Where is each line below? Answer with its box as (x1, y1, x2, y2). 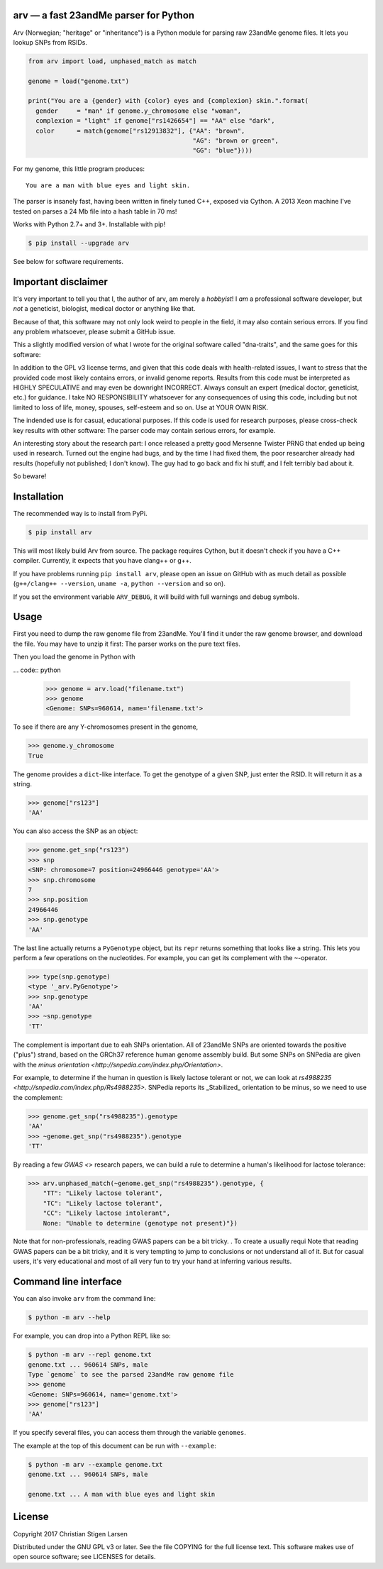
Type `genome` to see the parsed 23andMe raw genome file (28, 1370, 234, 1378)
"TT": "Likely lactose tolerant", (43, 1189, 163, 1197)
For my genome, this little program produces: (13, 165, 145, 173)
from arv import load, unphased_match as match (28, 57, 196, 65)
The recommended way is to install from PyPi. (13, 509, 148, 517)
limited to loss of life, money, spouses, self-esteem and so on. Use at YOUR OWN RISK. (13, 403, 269, 412)
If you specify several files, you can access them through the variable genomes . (13, 1428, 246, 1437)
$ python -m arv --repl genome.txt (28, 1350, 152, 1359)
